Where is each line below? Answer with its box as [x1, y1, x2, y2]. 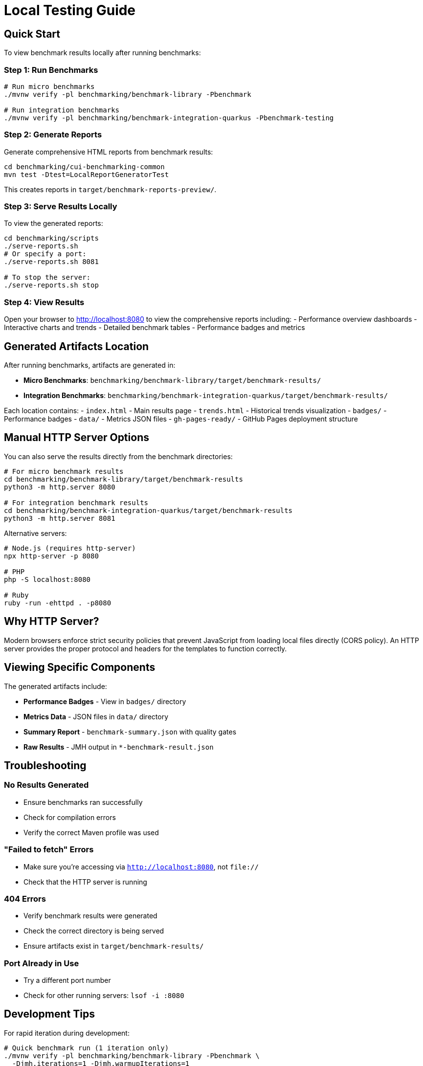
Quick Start [4, 27, 60, 40]
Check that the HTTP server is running [23, 877, 147, 886]
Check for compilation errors [23, 813, 116, 822]
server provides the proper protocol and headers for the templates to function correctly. [4, 644, 287, 653]
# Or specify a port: [4, 250, 87, 258]
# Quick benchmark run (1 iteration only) [4, 1044, 169, 1052]
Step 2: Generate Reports [4, 130, 102, 140]
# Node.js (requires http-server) [4, 544, 136, 552]
